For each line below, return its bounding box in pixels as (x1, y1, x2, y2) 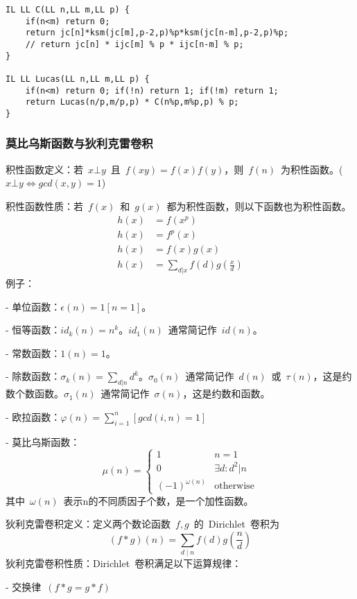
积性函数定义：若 (6, 162, 83, 176)
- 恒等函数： (6, 322, 61, 337)
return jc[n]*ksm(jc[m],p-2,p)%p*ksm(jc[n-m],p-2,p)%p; (25, 28, 289, 38)
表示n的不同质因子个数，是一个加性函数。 (63, 493, 254, 507)
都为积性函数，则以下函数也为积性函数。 (166, 198, 351, 213)
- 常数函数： (6, 345, 61, 360)
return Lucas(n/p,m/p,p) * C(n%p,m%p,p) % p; (25, 97, 239, 107)
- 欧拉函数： (6, 409, 61, 424)
